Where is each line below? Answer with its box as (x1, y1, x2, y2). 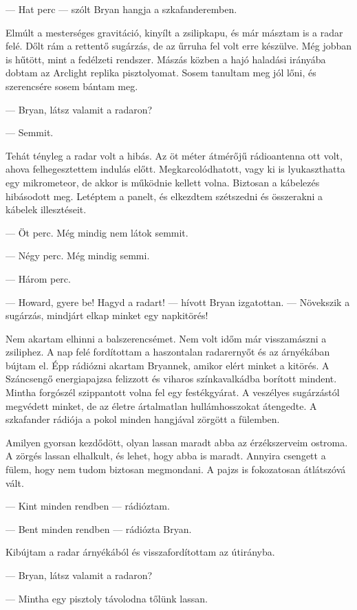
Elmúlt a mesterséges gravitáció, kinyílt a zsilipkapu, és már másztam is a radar (6, 25, 343, 39)
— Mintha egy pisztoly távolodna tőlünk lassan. (6, 591, 208, 605)
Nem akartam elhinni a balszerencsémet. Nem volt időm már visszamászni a (6, 331, 327, 345)
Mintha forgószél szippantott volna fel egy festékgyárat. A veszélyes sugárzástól (6, 385, 340, 400)
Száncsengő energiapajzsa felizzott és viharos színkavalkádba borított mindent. (6, 371, 337, 386)
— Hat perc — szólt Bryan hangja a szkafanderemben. (6, 2, 237, 16)
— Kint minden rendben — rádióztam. (6, 499, 170, 513)
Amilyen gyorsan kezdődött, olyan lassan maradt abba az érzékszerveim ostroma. (6, 435, 348, 449)
